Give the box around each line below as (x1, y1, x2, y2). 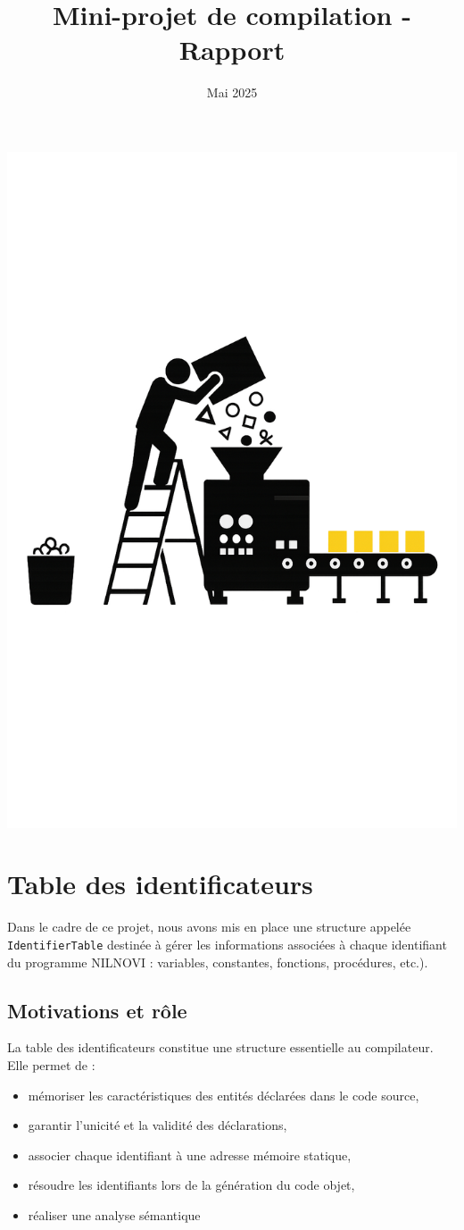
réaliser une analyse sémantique (28, 1205, 201, 1224)
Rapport (178, 31, 286, 68)
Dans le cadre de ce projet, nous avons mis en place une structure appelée (7, 917, 411, 936)
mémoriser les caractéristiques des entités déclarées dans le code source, (28, 1085, 419, 1104)
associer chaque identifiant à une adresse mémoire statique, (28, 1145, 352, 1164)
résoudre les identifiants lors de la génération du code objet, (28, 1176, 355, 1194)
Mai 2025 (206, 83, 258, 102)
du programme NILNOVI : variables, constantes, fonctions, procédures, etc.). (7, 952, 428, 971)
